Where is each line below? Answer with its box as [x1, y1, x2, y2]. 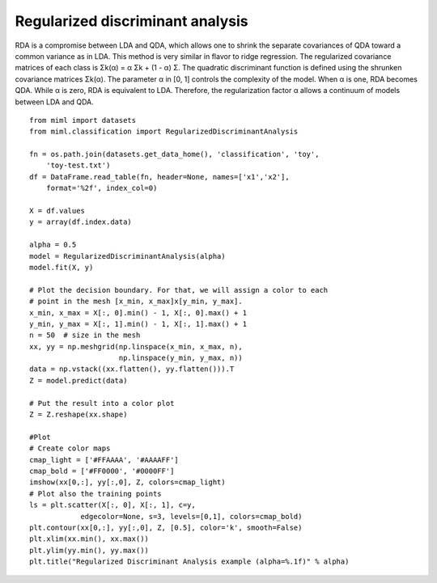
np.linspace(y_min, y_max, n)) [118, 353, 243, 363]
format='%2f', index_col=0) [45, 184, 158, 193]
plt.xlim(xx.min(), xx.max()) [29, 534, 150, 543]
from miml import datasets [29, 116, 137, 125]
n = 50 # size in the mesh [29, 331, 141, 340]
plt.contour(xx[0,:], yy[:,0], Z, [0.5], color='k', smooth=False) [29, 522, 303, 532]
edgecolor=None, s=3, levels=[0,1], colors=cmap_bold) [80, 512, 303, 521]
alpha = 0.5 [29, 240, 77, 250]
